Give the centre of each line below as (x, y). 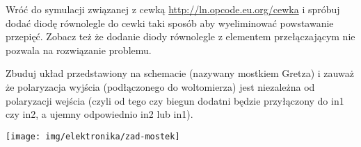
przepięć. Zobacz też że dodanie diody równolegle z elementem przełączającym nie (180, 36)
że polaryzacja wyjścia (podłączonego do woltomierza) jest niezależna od (160, 86)
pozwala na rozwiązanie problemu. (79, 50)
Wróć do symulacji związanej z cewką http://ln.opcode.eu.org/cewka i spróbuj (173, 9)
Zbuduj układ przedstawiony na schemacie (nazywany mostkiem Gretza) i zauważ (180, 73)
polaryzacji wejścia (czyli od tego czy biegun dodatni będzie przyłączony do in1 (175, 100)
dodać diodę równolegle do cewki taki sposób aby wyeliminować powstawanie (170, 23)
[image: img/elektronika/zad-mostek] (93, 136)
